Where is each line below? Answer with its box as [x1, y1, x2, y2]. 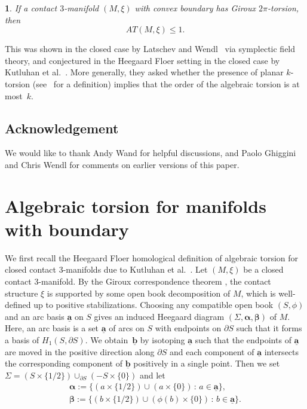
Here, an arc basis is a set [5, 322, 99, 334]
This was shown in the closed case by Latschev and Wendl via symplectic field [5, 42, 296, 55]
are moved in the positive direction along [5, 345, 155, 358]
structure [5, 286, 38, 299]
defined [5, 298, 31, 311]
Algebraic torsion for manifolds [5, 193, 266, 218]
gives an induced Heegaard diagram [94, 310, 225, 322]
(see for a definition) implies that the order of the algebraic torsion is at [32, 77, 300, 90]
